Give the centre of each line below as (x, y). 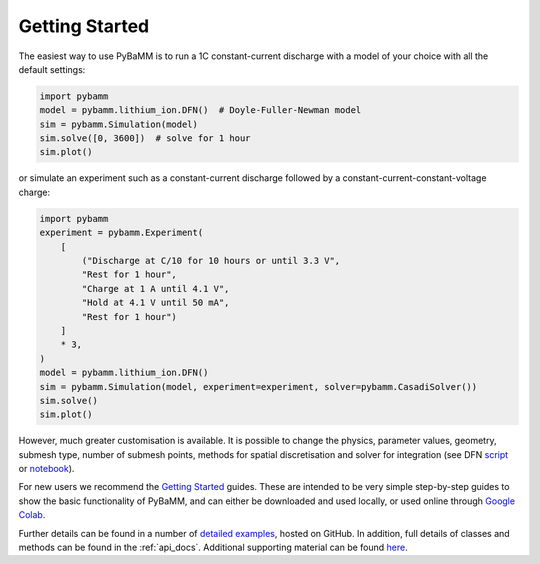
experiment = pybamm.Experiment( (121, 233)
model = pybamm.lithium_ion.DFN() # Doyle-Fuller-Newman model (200, 110)
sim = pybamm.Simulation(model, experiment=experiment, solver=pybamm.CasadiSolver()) (258, 386)
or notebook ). (46, 469)
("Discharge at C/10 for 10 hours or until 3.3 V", (211, 261)
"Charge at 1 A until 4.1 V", (155, 288)
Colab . (32, 515)
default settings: (52, 69)
